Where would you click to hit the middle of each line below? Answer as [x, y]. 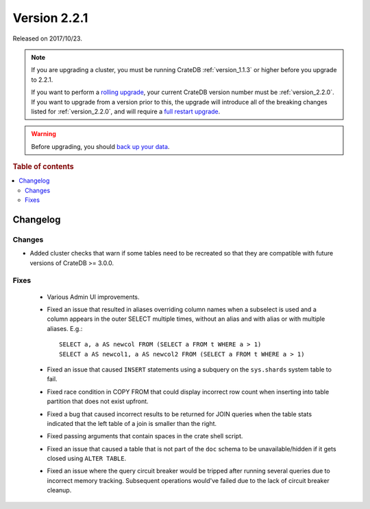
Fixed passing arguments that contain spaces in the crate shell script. [145, 436]
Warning [44, 134]
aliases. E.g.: [65, 328]
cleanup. [59, 490]
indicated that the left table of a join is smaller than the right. [132, 423]
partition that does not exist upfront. [98, 401]
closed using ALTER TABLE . [87, 459]
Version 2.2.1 [50, 18]
